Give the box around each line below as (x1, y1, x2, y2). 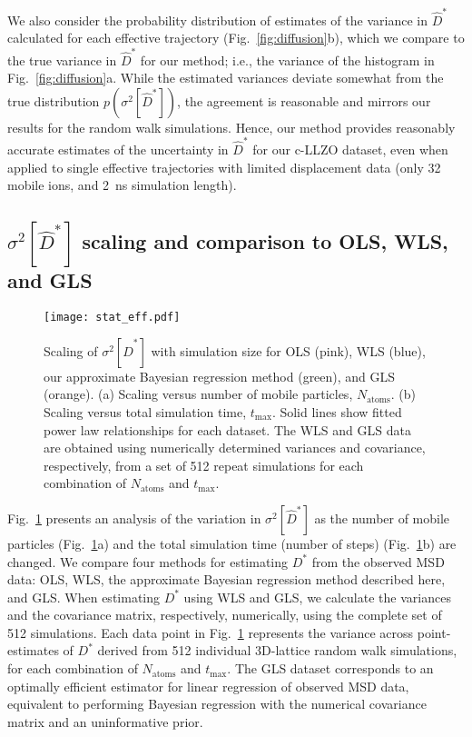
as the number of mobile (314, 508, 450, 527)
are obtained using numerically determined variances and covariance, (44, 438, 426, 457)
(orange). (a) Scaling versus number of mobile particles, (44, 384, 353, 403)
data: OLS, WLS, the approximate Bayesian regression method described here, (7, 570, 446, 589)
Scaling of (44, 341, 98, 360)
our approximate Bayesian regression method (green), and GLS (44, 366, 396, 385)
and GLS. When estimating (7, 587, 160, 606)
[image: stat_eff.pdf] (44, 311, 181, 324)
